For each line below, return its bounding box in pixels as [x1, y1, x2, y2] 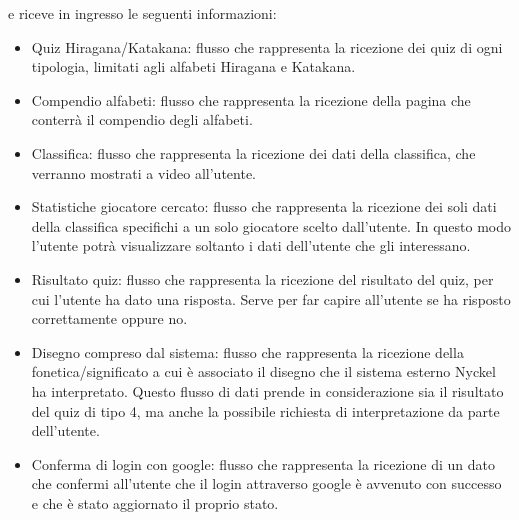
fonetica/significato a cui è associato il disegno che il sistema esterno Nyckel [31, 361, 496, 382]
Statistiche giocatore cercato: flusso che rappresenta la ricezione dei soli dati [31, 196, 497, 217]
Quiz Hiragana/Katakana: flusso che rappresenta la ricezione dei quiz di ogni [31, 36, 503, 57]
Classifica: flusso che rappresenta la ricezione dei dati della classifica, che [31, 142, 476, 163]
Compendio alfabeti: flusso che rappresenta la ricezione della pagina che [31, 89, 471, 110]
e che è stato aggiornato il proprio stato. [31, 492, 279, 513]
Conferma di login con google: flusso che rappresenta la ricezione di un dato [31, 453, 495, 474]
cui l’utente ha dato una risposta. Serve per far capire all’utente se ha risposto [31, 288, 511, 309]
